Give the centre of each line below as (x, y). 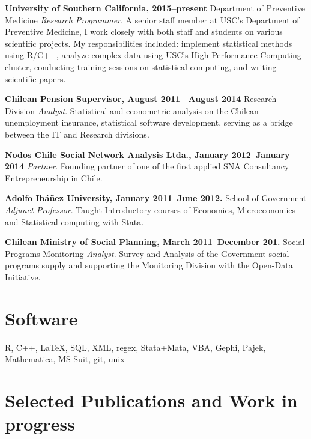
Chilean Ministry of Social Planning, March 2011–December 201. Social (155, 242)
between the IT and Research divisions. (77, 134)
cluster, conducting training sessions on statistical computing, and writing (141, 66)
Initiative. (23, 277)
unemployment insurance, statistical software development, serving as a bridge (149, 122)
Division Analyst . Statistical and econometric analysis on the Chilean (132, 110)
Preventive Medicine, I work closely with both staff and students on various (144, 32)
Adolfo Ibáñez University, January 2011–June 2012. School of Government (156, 198)
